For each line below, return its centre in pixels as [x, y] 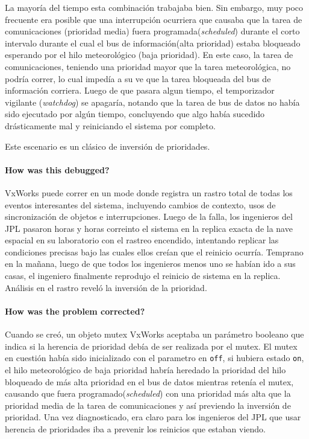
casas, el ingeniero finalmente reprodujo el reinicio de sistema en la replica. [143, 276]
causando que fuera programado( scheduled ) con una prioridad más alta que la [148, 393]
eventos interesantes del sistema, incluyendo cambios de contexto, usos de [140, 204]
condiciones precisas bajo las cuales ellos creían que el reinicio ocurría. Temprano [154, 252]
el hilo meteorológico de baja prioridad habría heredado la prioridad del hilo [145, 369]
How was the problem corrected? [75, 311]
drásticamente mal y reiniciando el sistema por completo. [110, 125]
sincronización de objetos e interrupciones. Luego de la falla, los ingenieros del [149, 216]
